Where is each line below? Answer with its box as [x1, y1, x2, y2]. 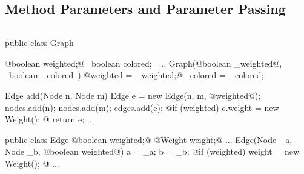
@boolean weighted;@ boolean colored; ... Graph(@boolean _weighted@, [5, 56, 282, 69]
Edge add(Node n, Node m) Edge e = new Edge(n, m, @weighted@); [5, 89, 261, 101]
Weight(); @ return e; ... [5, 113, 94, 125]
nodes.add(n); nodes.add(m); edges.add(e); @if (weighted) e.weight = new [5, 101, 279, 113]
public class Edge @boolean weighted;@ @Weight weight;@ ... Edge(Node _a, [5, 133, 292, 146]
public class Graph [5, 36, 74, 49]
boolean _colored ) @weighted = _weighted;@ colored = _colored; [8, 69, 264, 81]
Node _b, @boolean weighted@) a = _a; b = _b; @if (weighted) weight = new [5, 145, 300, 158]
